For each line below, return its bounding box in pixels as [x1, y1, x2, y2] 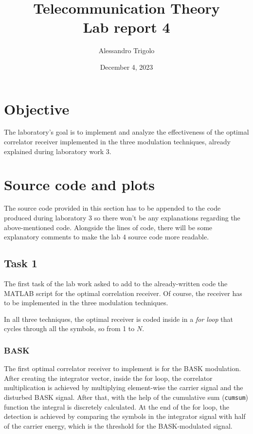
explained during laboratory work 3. [4, 146, 111, 156]
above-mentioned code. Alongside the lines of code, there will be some [4, 222, 213, 232]
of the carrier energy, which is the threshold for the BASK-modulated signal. [4, 420, 233, 431]
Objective [4, 99, 70, 118]
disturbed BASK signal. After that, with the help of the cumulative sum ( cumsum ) [4, 392, 248, 402]
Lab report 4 [83, 17, 170, 37]
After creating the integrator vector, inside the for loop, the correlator [4, 373, 213, 383]
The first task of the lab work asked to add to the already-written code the [4, 278, 228, 288]
